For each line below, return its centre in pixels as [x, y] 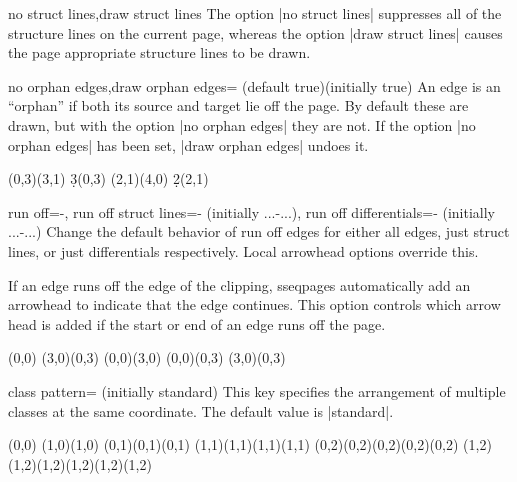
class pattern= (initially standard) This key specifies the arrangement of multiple [257, 390]
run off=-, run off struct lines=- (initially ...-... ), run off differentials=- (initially [251, 211]
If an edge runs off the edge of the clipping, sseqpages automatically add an [239, 284]
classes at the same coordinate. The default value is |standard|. [201, 410]
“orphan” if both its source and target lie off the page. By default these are [238, 105]
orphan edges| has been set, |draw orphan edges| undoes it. [188, 144]
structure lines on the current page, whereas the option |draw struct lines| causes [255, 32]
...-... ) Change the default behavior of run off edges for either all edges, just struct [259, 231]
